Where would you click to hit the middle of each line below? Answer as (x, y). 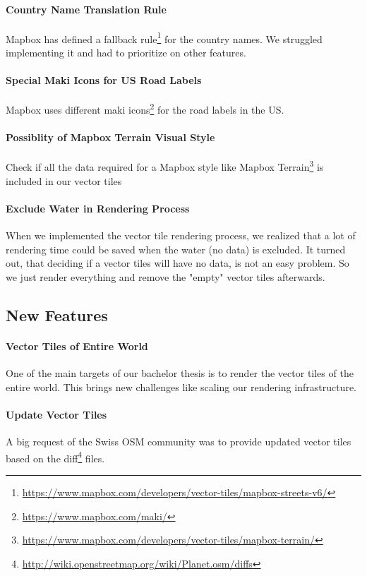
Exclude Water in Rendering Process (98, 208)
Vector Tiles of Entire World (77, 346)
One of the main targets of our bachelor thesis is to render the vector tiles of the (180, 373)
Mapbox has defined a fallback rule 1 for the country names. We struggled (164, 37)
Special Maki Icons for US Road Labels (104, 80)
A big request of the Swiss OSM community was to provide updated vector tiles (179, 442)
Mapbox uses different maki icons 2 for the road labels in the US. (145, 109)
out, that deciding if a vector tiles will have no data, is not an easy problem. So (178, 263)
